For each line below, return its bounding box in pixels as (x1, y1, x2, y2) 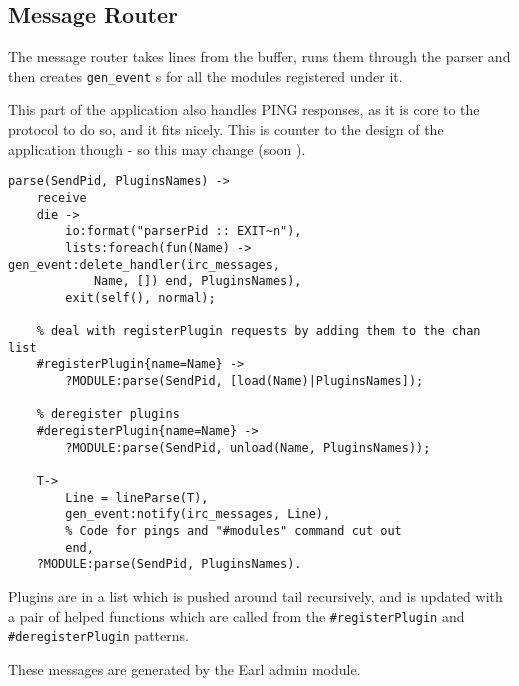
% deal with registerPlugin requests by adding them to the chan (36, 324, 481, 339)
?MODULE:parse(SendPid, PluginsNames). (36, 557, 302, 572)
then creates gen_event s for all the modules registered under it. (8, 65, 403, 86)
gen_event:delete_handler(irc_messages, (8, 257, 281, 272)
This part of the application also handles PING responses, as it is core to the (8, 99, 480, 120)
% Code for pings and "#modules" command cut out (65, 524, 402, 539)
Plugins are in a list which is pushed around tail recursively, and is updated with (8, 585, 503, 606)
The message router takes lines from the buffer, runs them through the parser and (8, 46, 511, 67)
